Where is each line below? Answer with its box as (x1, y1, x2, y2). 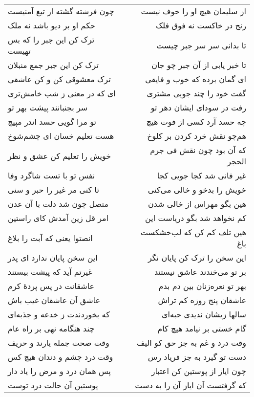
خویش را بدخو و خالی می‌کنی (148, 184, 246, 195)
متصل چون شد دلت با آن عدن (8, 198, 108, 209)
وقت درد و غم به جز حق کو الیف (136, 337, 246, 348)
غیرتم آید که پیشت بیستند (8, 266, 92, 277)
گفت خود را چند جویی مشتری (147, 88, 246, 99)
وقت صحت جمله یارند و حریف (8, 337, 109, 348)
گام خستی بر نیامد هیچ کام (157, 323, 246, 334)
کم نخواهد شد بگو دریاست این (145, 212, 246, 223)
